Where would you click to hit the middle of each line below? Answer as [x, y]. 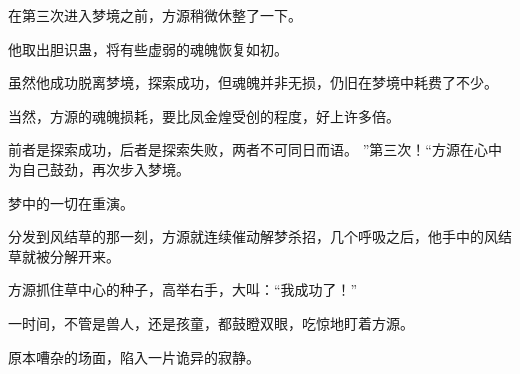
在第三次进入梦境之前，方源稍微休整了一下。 [155, 15]
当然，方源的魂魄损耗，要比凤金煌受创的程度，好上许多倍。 [204, 115]
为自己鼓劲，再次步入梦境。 [99, 168]
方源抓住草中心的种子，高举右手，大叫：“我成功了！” [183, 289]
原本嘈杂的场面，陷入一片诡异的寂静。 [134, 356]
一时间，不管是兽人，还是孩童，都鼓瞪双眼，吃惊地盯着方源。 [211, 322]
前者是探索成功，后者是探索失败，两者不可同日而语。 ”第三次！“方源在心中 [255, 149]
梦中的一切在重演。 [71, 202]
